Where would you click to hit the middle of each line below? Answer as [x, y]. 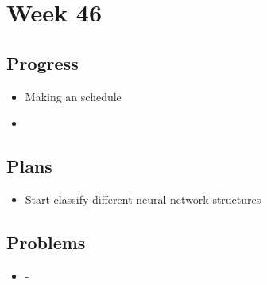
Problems [46, 242]
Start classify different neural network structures [143, 199]
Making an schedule [73, 96]
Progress [43, 62]
